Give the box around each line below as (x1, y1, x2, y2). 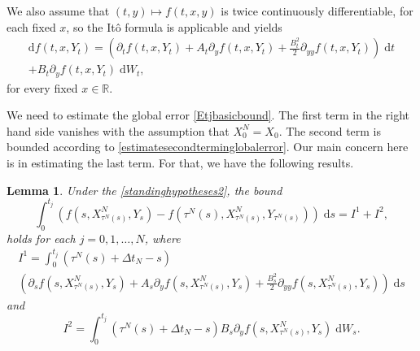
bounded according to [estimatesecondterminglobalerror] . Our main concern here (7, 138, 409, 155)
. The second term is (278, 122, 382, 139)
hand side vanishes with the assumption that (7, 122, 230, 139)
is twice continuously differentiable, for (221, 2, 413, 19)
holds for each (7, 229, 76, 246)
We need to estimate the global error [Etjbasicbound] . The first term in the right (7, 106, 409, 123)
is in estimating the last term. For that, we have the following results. (7, 154, 354, 171)
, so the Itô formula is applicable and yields (66, 18, 282, 35)
